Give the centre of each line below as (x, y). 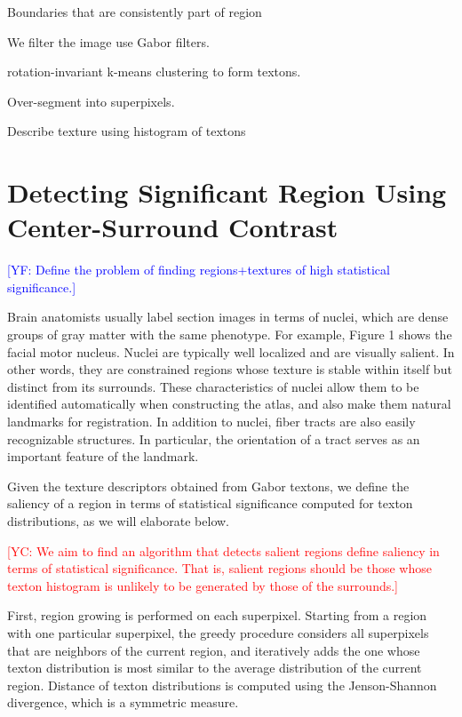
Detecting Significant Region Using (227, 192)
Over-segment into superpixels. (91, 101)
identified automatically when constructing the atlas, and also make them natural (229, 404)
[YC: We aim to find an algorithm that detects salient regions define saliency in (223, 550)
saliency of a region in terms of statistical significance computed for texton (210, 503)
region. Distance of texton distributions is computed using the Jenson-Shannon (222, 685)
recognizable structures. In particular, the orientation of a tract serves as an (214, 438)
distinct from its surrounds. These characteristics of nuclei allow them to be (213, 386)
